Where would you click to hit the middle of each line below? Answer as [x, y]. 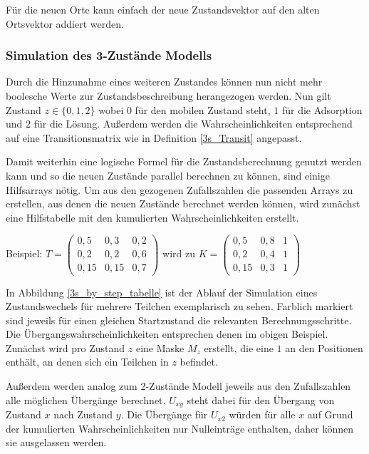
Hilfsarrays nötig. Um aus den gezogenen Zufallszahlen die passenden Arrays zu [180, 189]
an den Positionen [324, 347]
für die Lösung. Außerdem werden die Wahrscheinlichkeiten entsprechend [193, 124]
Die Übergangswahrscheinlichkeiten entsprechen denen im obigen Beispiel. [167, 334]
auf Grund [330, 414]
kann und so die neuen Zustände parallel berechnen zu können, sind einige [168, 175]
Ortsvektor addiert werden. [65, 23]
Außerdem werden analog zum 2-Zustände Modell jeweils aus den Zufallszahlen [178, 386]
